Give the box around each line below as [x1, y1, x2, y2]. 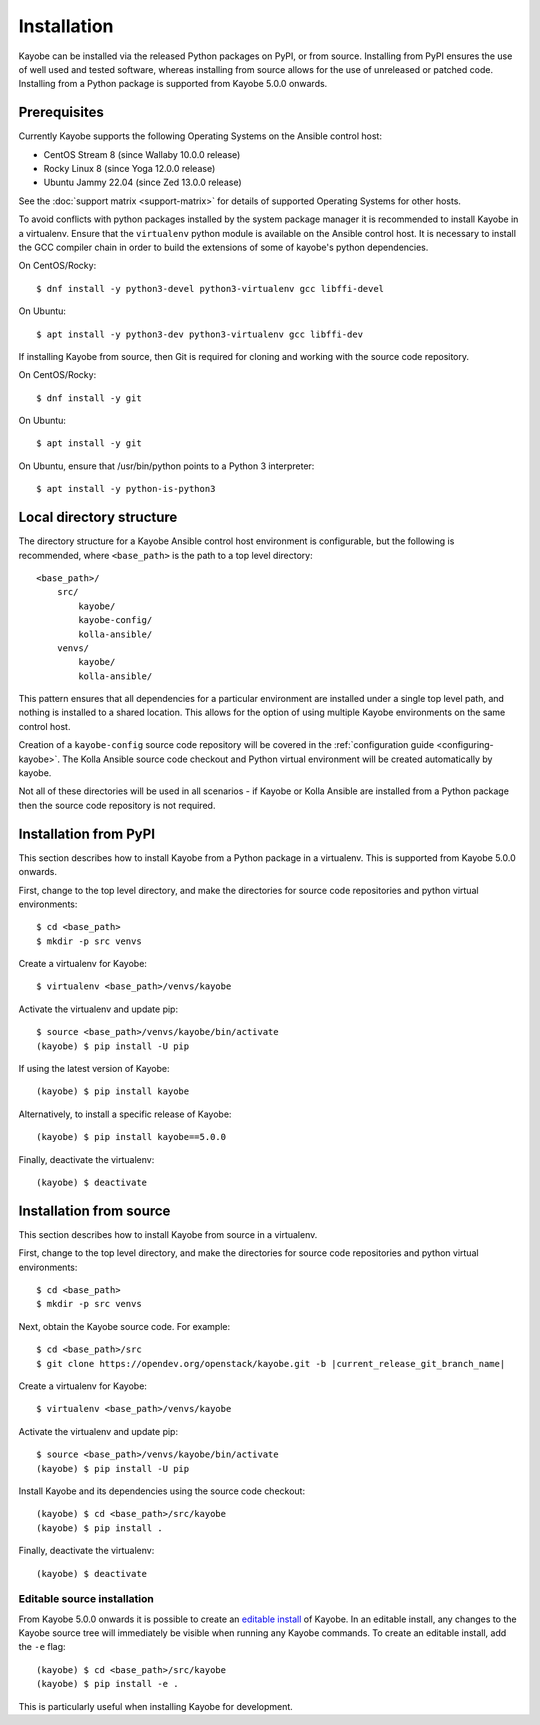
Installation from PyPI [18, 825, 155, 842]
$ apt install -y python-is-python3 [36, 483, 216, 495]
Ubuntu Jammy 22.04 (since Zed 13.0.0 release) [43, 176, 242, 189]
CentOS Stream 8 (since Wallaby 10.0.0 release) [43, 148, 241, 160]
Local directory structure [18, 509, 178, 526]
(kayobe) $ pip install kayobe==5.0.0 [36, 1131, 227, 1143]
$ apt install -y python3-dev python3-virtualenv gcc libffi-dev [36, 328, 364, 340]
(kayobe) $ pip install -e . [36, 1678, 179, 1690]
